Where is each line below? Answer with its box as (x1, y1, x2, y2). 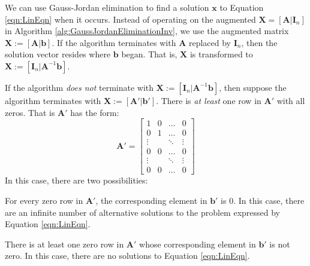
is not (269, 237, 290, 250)
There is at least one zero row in (5, 237, 124, 250)
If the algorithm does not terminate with (5, 81, 154, 93)
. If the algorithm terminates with (52, 36, 176, 48)
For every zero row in (5, 194, 83, 206)
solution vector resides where (5, 48, 111, 60)
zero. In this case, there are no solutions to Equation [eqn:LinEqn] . (5, 249, 250, 262)
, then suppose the (219, 81, 287, 93)
